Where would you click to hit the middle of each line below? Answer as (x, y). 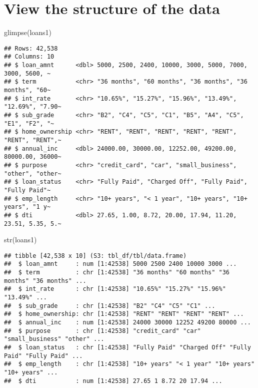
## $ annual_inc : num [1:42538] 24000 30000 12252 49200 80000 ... (127, 322)
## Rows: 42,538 (31, 48)
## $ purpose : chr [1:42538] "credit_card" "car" (102, 331)
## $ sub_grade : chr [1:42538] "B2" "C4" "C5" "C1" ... (110, 306)
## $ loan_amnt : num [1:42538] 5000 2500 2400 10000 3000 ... (120, 264)
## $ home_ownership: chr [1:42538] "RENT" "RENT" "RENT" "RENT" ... (124, 314)
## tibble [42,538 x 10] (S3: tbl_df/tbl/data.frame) (95, 256)
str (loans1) (20, 240)
